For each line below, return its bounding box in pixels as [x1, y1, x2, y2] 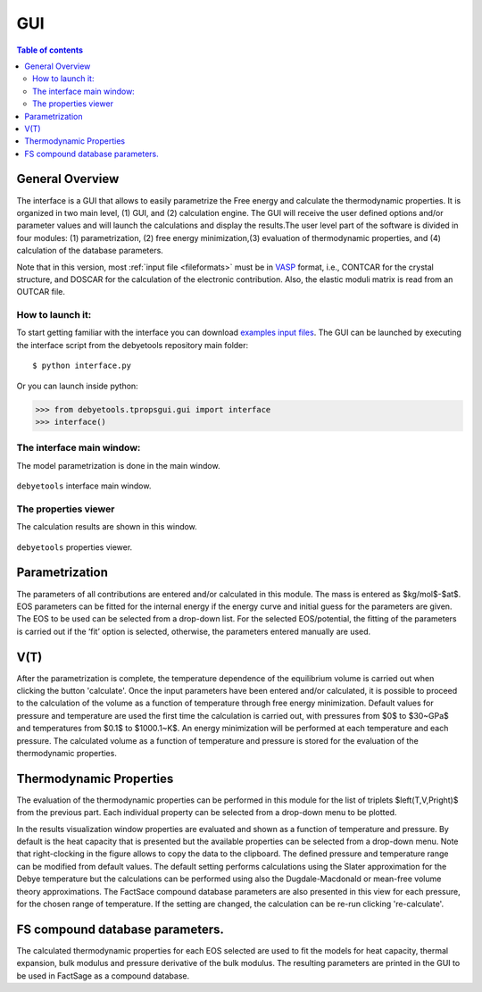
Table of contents [16, 45, 84, 55]
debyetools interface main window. [16, 480, 152, 491]
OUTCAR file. [16, 287, 66, 297]
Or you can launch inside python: [16, 380, 138, 391]
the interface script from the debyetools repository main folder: [16, 339, 249, 350]
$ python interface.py [32, 361, 132, 371]
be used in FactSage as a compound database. [16, 970, 190, 981]
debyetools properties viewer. [16, 541, 133, 553]
